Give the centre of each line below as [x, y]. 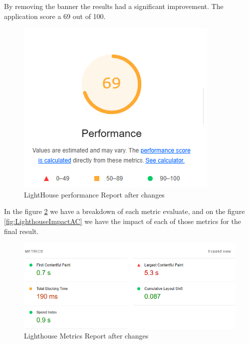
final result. [21, 231]
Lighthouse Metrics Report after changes [86, 336]
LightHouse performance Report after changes [94, 194]
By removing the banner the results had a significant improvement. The [114, 6]
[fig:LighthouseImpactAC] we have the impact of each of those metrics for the [123, 221]
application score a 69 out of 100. [55, 16]
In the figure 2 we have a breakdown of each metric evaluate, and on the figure [124, 211]
